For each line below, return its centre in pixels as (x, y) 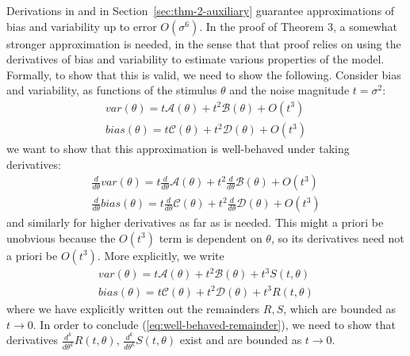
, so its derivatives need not (337, 237)
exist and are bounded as (241, 340)
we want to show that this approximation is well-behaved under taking (178, 149)
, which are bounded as (339, 308)
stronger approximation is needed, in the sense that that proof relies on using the (204, 43)
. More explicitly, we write (161, 255)
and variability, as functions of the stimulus (112, 90)
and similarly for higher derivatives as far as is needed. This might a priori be (195, 222)
